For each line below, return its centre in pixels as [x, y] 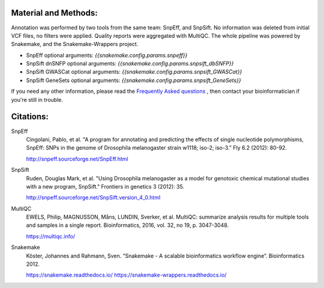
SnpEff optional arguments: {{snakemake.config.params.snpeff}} [107, 55]
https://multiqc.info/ [51, 236]
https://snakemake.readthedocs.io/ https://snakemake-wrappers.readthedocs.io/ [126, 275]
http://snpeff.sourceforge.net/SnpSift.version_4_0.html [93, 198]
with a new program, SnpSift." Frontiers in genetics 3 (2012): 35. [105, 186]
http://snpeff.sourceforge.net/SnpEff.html [77, 159]
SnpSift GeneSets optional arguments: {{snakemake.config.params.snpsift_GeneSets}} [133, 80]
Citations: [30, 117]
